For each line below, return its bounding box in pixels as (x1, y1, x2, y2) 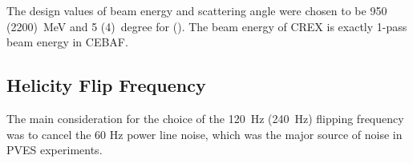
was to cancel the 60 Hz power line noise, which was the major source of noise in (6, 125, 403, 142)
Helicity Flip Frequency (6, 73, 206, 97)
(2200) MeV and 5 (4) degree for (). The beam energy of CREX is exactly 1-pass (6, 18, 407, 34)
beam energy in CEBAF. (6, 34, 128, 50)
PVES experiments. (6, 141, 103, 158)
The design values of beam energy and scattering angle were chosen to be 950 (6, 2, 387, 18)
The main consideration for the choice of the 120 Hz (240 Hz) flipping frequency (6, 109, 404, 126)
